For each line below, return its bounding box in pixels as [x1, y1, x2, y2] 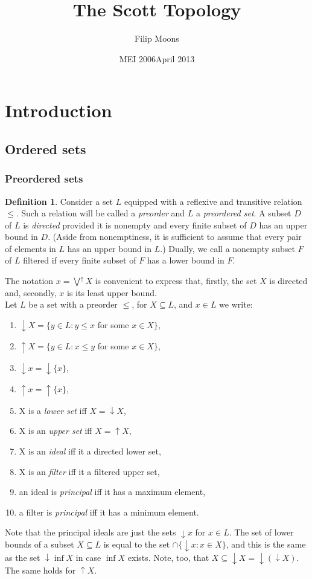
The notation [5, 274, 54, 287]
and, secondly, [5, 286, 57, 299]
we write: [219, 298, 253, 311]
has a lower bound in [147, 254, 224, 267]
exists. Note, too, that [127, 551, 209, 563]
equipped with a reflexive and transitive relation [124, 195, 302, 207]
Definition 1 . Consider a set [5, 195, 113, 207]
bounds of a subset [5, 538, 74, 550]
